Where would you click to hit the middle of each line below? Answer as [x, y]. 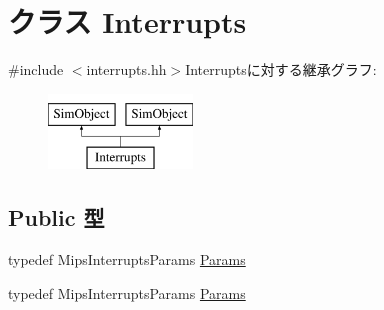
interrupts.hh [126, 69]
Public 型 [56, 217]
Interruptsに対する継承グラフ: [281, 69]
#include [36, 69]
